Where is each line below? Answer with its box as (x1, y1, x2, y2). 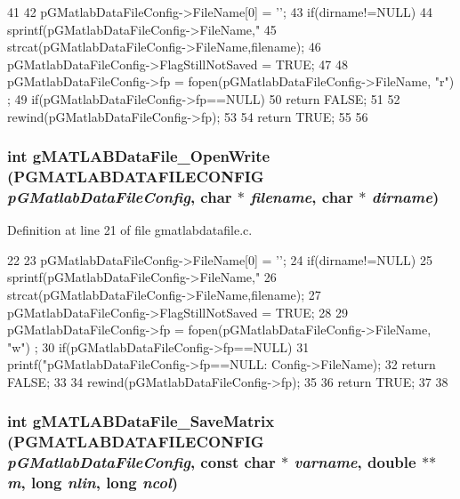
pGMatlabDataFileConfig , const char (7, 451, 276, 473)
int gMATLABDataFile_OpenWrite (7, 145, 270, 167)
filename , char (250, 185, 354, 207)
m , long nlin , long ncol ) (7, 471, 179, 494)
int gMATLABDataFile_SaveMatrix (7, 410, 275, 432)
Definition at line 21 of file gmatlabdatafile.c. (7, 221, 253, 239)
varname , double (294, 451, 416, 473)
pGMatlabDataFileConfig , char (7, 185, 232, 207)
